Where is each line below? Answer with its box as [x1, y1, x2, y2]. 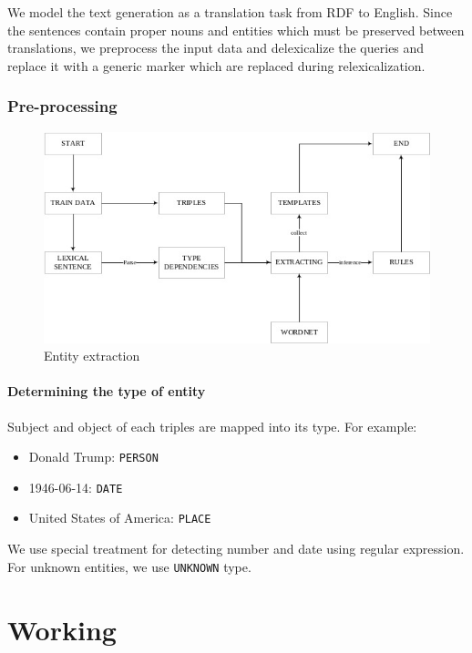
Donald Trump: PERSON [28, 447, 159, 466]
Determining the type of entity [7, 382, 206, 401]
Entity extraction [44, 346, 140, 365]
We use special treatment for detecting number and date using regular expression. [7, 539, 465, 558]
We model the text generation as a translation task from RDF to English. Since [7, 3, 453, 21]
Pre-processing [7, 95, 118, 117]
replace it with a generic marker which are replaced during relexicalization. [7, 56, 426, 75]
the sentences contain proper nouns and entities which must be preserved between [7, 20, 465, 39]
